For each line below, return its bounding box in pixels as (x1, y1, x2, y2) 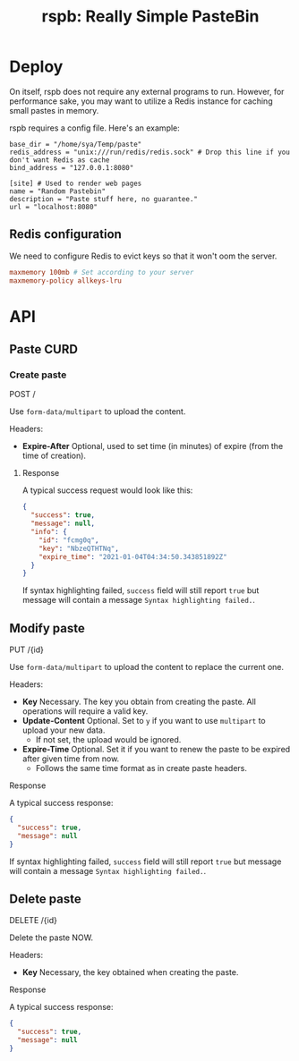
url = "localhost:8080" (9, 202, 98, 211)
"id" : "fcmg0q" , (38, 535, 99, 545)
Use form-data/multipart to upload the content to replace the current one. (9, 662, 285, 673)
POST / (9, 389, 36, 400)
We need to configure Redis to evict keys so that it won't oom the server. (9, 250, 278, 261)
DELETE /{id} (9, 915, 58, 926)
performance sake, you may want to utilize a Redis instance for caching (9, 96, 273, 106)
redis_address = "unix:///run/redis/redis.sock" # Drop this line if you (9, 148, 291, 157)
